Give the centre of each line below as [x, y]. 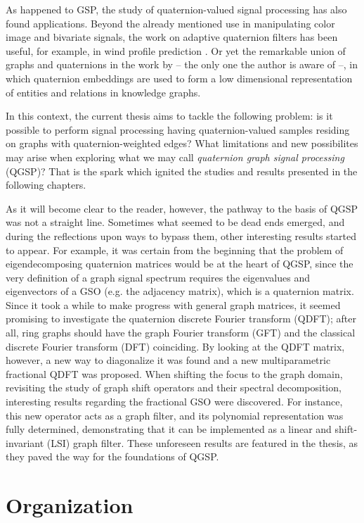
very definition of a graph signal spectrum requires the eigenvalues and [158, 277]
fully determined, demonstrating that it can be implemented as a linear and [169, 429]
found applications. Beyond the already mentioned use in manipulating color [170, 23]
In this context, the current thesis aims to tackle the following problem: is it [169, 116]
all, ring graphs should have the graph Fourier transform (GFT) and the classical [181, 333]
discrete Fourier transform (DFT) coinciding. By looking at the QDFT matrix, [175, 346]
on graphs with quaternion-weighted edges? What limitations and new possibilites [182, 143]
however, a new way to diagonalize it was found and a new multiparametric [168, 360]
